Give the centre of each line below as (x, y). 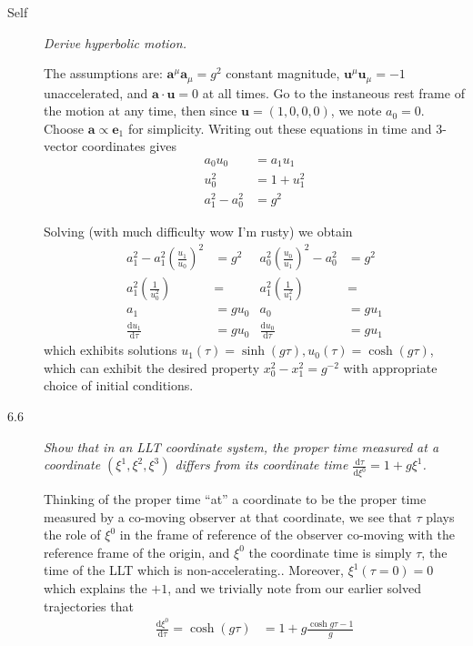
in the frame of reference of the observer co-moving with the (287, 535)
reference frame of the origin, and (137, 552)
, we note (356, 111)
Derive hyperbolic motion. (115, 42)
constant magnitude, (283, 73)
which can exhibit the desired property (152, 367)
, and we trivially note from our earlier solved (294, 588)
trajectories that (89, 606)
